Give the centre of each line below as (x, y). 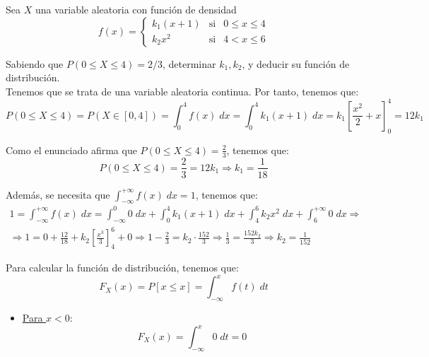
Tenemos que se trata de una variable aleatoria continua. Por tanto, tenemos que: (182, 91)
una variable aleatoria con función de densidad (136, 9)
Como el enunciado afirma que (71, 150)
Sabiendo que (35, 63)
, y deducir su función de (296, 63)
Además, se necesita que (58, 194)
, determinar (189, 63)
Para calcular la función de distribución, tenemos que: (122, 268)
